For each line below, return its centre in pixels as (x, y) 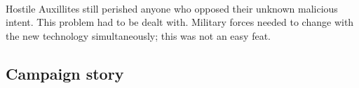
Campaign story (65, 73)
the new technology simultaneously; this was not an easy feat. (138, 35)
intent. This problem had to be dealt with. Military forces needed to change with (180, 22)
